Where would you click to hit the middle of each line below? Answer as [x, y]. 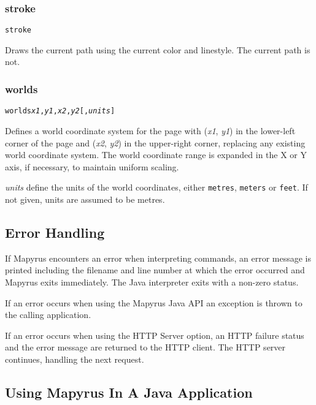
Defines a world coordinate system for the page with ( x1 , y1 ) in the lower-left [150, 130]
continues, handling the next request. [75, 359]
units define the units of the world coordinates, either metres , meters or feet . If [156, 187]
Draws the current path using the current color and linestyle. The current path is [158, 49]
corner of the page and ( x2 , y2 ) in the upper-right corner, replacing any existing [155, 142]
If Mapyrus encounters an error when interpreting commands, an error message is [158, 258]
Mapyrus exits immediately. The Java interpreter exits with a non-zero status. [152, 282]
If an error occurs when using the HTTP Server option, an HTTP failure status [155, 335]
